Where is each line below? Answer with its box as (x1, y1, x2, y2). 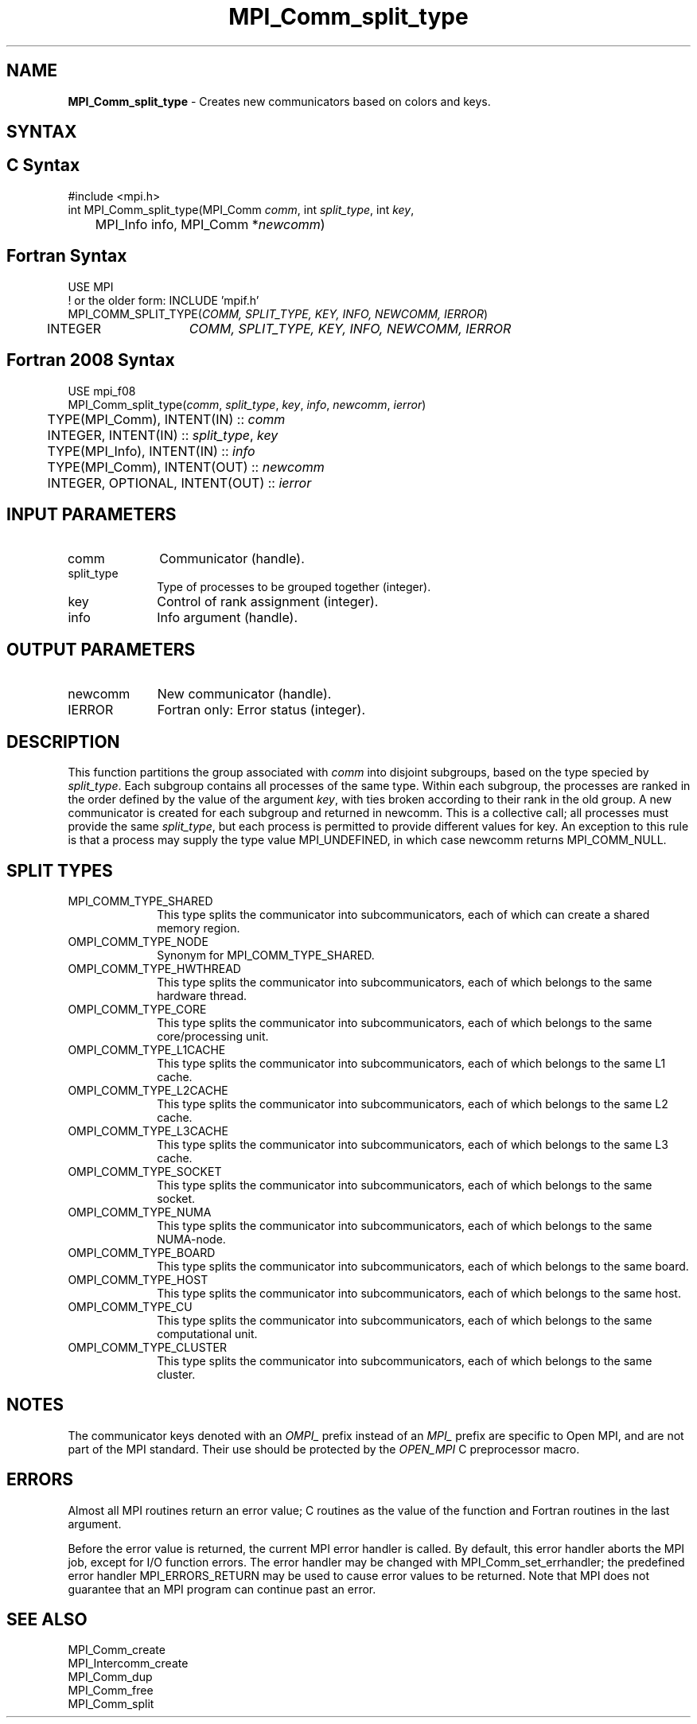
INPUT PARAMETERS (6, 504, 177, 524)
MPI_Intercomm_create (68, 1656, 189, 1671)
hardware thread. (157, 988, 247, 1002)
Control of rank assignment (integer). (157, 593, 379, 610)
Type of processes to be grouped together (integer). (157, 580, 431, 594)
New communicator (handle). (157, 686, 332, 702)
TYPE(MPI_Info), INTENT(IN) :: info (47, 442, 255, 459)
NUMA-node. (157, 1232, 226, 1246)
